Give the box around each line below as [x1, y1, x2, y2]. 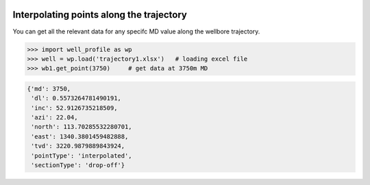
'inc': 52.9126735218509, [31, 104, 118, 112]
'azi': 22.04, [31, 113, 78, 122]
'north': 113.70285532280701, [31, 123, 133, 131]
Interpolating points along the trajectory [12, 9, 188, 20]
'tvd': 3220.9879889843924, [31, 142, 125, 150]
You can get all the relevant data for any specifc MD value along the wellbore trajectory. [12, 27, 260, 35]
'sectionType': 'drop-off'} [31, 161, 125, 169]
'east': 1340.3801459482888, [31, 132, 129, 140]
